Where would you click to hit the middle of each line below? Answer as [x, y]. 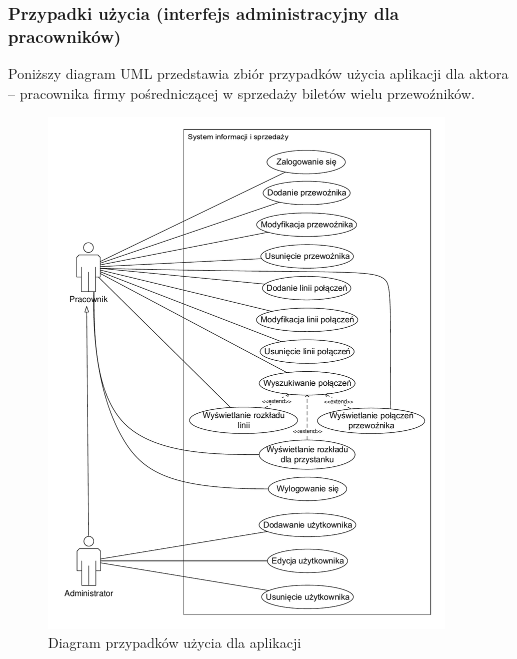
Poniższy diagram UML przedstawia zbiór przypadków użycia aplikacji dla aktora [258, 73]
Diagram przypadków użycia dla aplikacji [175, 642]
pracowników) [65, 35]
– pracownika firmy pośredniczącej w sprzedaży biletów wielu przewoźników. [241, 92]
